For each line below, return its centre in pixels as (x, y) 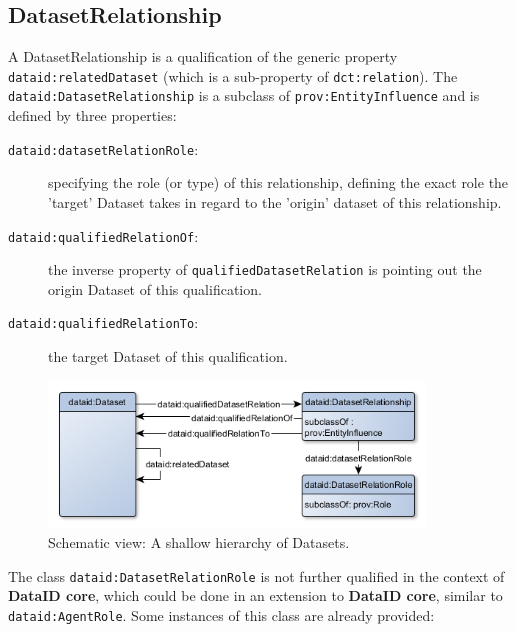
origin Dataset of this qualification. (155, 288)
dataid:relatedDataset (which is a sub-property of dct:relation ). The (233, 75)
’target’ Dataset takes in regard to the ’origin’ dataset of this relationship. (275, 201)
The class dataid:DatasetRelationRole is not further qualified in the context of (256, 575)
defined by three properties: (92, 115)
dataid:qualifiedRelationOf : (103, 235)
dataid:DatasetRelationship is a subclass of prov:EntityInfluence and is (244, 95)
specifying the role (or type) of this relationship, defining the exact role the (278, 182)
